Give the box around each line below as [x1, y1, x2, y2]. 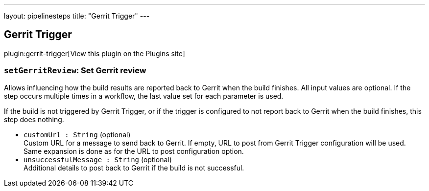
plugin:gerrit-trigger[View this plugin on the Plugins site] [4, 49, 185, 58]
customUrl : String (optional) [24, 130, 131, 139]
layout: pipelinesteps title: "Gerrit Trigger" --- [4, 12, 150, 20]
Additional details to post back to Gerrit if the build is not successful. [24, 163, 244, 172]
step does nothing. [4, 115, 64, 124]
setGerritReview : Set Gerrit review [4, 65, 146, 76]
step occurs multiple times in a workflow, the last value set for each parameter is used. [4, 91, 284, 100]
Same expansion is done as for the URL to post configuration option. [24, 147, 244, 155]
